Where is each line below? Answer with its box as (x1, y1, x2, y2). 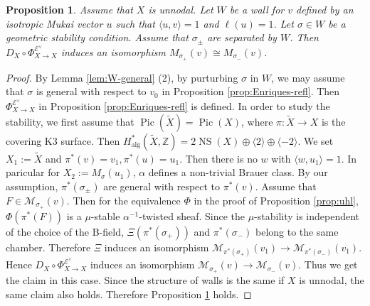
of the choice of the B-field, (6, 224, 124, 239)
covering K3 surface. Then (6, 133, 120, 148)
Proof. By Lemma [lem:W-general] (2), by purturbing (6, 70, 238, 84)
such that (115, 16, 155, 31)
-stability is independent (254, 208, 360, 223)
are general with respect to (103, 178, 221, 193)
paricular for (6, 165, 60, 180)
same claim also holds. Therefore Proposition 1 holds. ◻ (6, 286, 252, 301)
